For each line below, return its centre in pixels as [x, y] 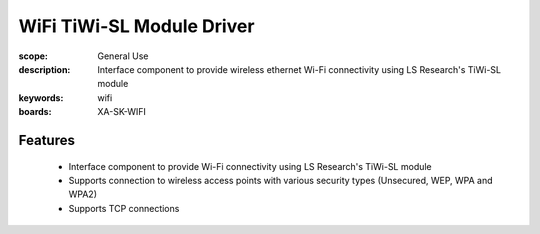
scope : [33, 56]
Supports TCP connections [124, 208]
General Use [123, 56]
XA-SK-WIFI [122, 112]
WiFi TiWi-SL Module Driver [136, 26]
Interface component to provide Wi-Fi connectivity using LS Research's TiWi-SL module [250, 166]
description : [44, 69]
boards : [35, 112]
